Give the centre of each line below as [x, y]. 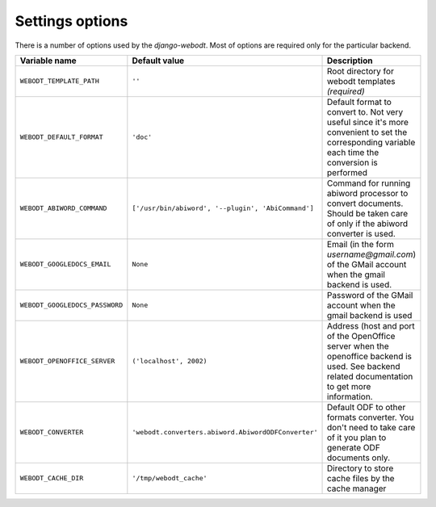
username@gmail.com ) [371, 254]
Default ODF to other [367, 407]
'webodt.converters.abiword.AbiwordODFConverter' [225, 432]
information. [350, 396]
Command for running [369, 183]
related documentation [370, 376]
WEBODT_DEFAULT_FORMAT [62, 137]
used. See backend [364, 366]
